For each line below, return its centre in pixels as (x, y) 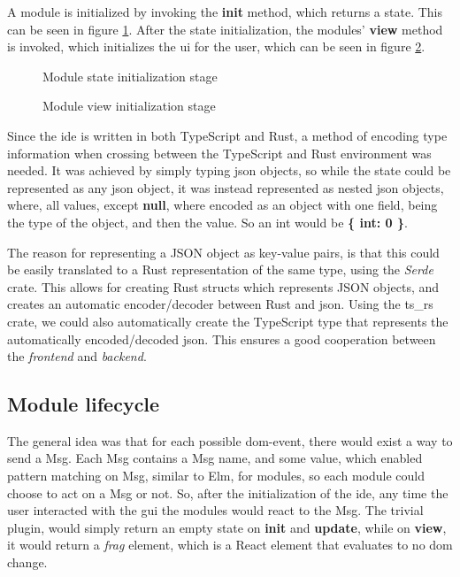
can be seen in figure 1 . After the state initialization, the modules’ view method (225, 29)
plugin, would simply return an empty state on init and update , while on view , (227, 527)
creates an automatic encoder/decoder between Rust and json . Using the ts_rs (220, 304)
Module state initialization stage (130, 76)
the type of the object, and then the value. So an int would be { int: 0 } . (207, 222)
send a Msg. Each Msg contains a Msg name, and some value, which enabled (215, 458)
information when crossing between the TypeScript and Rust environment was (219, 153)
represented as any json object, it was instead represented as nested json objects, (226, 187)
